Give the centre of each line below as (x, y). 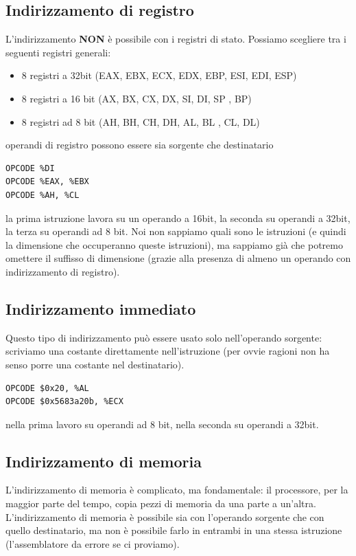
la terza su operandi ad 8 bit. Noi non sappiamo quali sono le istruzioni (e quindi (176, 231)
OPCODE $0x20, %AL (47, 388)
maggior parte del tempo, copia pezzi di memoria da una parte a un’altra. (161, 503)
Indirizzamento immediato (101, 308)
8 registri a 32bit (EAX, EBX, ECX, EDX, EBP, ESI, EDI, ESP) (159, 75)
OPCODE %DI (30, 168)
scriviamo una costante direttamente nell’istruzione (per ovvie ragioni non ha (168, 351)
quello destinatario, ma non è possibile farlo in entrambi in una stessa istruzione (174, 530)
